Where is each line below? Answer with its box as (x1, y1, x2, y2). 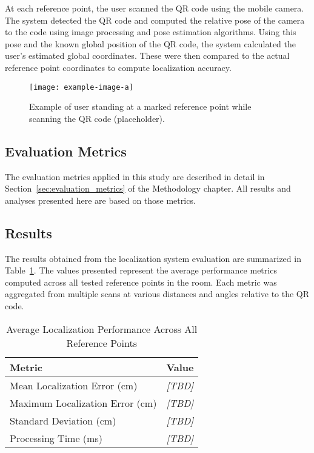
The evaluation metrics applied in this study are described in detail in (5, 170, 265, 183)
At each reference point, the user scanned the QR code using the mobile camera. (5, 2, 304, 14)
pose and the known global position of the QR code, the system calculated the (5, 37, 296, 50)
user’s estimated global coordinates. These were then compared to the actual (5, 49, 290, 62)
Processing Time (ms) (10, 431, 102, 445)
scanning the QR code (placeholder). (29, 112, 165, 124)
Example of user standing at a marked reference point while (29, 100, 252, 113)
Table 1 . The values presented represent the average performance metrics (5, 264, 277, 277)
